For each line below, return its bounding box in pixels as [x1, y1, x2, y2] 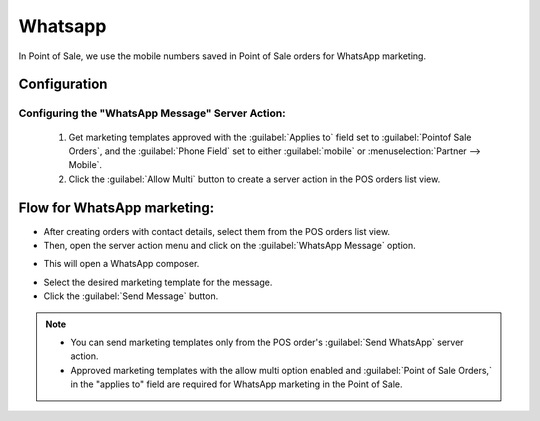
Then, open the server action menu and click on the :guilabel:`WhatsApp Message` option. [43, 239, 416, 251]
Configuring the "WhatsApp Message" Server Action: [18, 106, 286, 120]
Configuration [18, 76, 108, 93]
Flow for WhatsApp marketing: [18, 199, 215, 216]
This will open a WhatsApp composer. [43, 258, 200, 270]
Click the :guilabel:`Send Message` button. [43, 290, 219, 302]
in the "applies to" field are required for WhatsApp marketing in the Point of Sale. [70, 378, 403, 390]
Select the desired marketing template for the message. [43, 276, 273, 288]
